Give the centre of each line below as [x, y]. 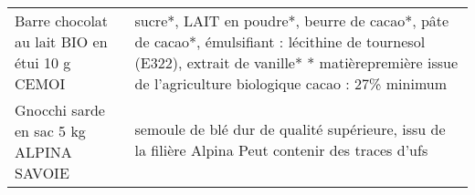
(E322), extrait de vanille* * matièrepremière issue [296, 62]
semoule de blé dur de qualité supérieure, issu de [290, 128]
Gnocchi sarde [60, 110]
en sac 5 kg [50, 131]
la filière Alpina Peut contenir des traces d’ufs [281, 149]
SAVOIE [42, 173]
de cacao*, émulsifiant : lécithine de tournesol [280, 41]
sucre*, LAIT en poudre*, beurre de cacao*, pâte [292, 21]
